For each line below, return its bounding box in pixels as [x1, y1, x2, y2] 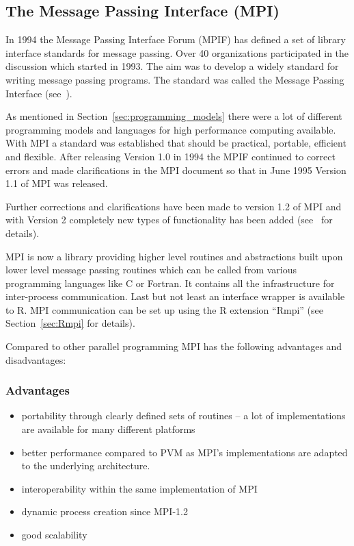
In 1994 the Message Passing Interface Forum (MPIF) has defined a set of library [5, 32, 346, 47]
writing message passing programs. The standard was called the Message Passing [5, 72, 344, 86]
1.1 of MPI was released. [5, 176, 108, 190]
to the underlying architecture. [21, 458, 150, 473]
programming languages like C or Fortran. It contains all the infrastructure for [5, 275, 335, 290]
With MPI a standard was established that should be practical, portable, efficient [5, 136, 346, 150]
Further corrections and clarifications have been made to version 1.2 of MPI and [5, 199, 342, 213]
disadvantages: [5, 352, 66, 367]
